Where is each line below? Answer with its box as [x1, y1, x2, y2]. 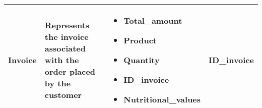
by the [44, 77, 71, 89]
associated [44, 42, 86, 54]
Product [123, 34, 157, 46]
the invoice [44, 31, 89, 42]
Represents [44, 19, 90, 31]
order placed [44, 66, 96, 77]
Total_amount [123, 15, 182, 26]
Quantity [123, 54, 160, 66]
